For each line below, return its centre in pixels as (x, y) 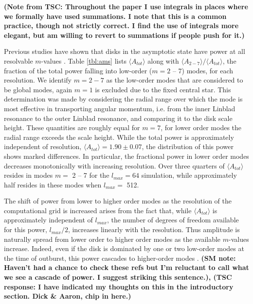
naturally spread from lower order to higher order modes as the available (112, 239)
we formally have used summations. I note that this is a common (115, 16)
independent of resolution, (43, 146)
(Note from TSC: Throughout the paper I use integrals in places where (126, 6)
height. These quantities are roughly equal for (72, 127)
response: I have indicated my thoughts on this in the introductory (119, 286)
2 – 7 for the (91, 175)
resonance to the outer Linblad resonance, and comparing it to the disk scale (118, 118)
